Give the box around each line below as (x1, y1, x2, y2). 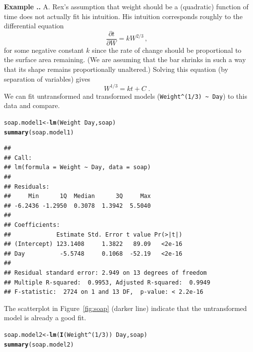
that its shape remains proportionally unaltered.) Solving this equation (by (4, 64, 229, 74)
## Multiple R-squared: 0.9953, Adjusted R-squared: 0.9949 (4, 279, 211, 286)
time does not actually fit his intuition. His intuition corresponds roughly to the (4, 11, 243, 21)
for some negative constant (4, 44, 84, 55)
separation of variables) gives (4, 73, 90, 84)
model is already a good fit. (4, 312, 86, 323)
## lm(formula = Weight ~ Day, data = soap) (4, 164, 151, 171)
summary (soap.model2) (4, 341, 74, 348)
